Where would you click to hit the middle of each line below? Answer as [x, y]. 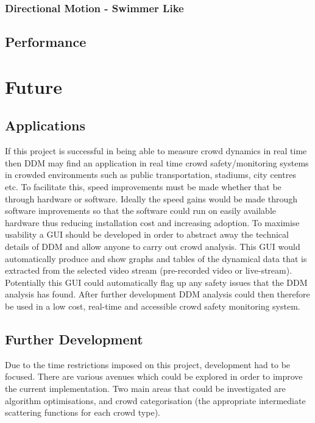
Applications [45, 125]
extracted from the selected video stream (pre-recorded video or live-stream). [149, 270]
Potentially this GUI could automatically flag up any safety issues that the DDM [156, 282]
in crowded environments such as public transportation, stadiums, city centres [150, 175]
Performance [46, 42]
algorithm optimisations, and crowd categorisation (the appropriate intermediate [155, 400]
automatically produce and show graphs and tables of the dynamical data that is [156, 258]
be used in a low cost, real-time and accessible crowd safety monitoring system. [153, 306]
